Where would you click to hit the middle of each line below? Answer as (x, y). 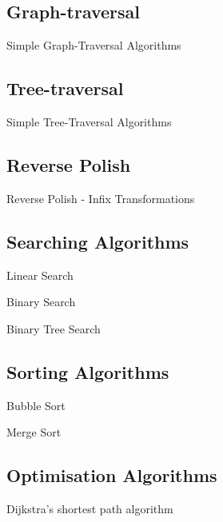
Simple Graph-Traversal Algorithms (94, 45)
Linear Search (40, 275)
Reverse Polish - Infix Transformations (101, 198)
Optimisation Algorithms (112, 475)
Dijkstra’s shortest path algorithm (90, 508)
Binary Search (41, 302)
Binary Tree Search (54, 328)
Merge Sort (34, 432)
